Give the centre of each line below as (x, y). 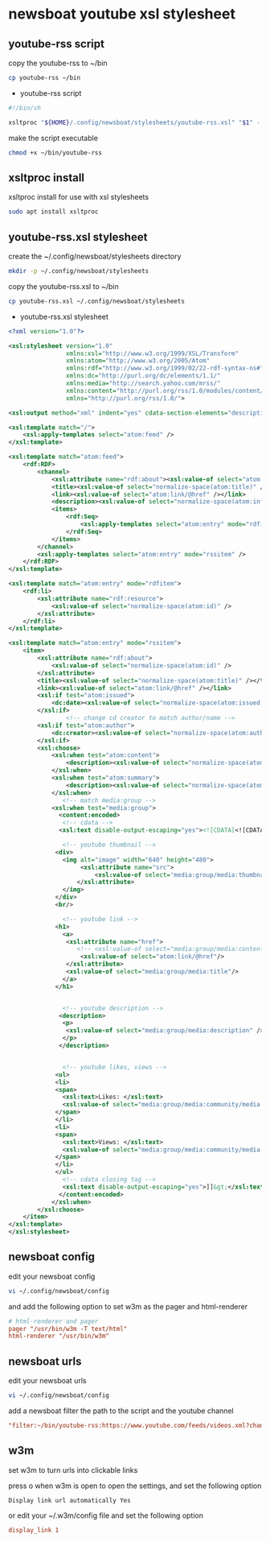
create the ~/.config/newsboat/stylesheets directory (95, 256)
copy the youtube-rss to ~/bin (58, 63)
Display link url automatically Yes (70, 1500)
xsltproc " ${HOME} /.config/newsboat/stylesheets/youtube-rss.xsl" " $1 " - (135, 122)
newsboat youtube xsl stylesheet (122, 14)
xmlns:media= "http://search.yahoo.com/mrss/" (143, 383)
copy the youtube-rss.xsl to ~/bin (63, 286)
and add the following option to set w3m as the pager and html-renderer (128, 1306)
